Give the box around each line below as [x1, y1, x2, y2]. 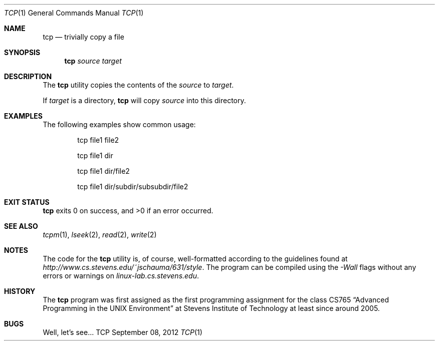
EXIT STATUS [4, 198, 50, 206]
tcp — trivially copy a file [43, 33, 124, 41]
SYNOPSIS [4, 48, 41, 57]
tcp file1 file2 [77, 136, 119, 144]
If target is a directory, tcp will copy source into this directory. [43, 96, 246, 105]
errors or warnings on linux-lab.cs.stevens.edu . [43, 271, 199, 280]
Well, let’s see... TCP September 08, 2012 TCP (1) [43, 328, 202, 336]
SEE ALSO [4, 222, 38, 230]
